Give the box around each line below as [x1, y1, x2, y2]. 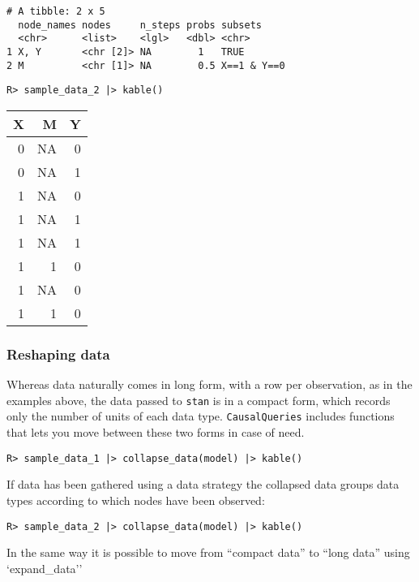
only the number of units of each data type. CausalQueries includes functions [6, 407, 395, 425]
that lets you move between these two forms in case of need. [6, 424, 305, 441]
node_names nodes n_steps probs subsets [18, 19, 262, 31]
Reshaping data [6, 343, 110, 364]
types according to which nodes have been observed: [6, 491, 265, 508]
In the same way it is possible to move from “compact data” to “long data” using [6, 544, 410, 561]
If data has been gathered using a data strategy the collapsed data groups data [6, 476, 400, 493]
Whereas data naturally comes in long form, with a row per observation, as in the [6, 376, 413, 393]
